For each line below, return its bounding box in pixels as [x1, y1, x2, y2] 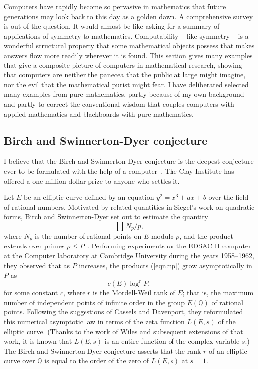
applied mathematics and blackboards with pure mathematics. [4, 108, 194, 119]
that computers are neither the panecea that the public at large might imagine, [4, 69, 246, 80]
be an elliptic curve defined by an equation [24, 192, 154, 202]
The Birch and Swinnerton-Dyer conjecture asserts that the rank [4, 345, 201, 356]
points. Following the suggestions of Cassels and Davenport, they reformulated [4, 307, 243, 317]
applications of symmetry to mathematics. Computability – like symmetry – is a [4, 30, 249, 41]
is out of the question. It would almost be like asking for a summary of [4, 21, 220, 31]
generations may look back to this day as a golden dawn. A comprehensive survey [4, 11, 253, 21]
